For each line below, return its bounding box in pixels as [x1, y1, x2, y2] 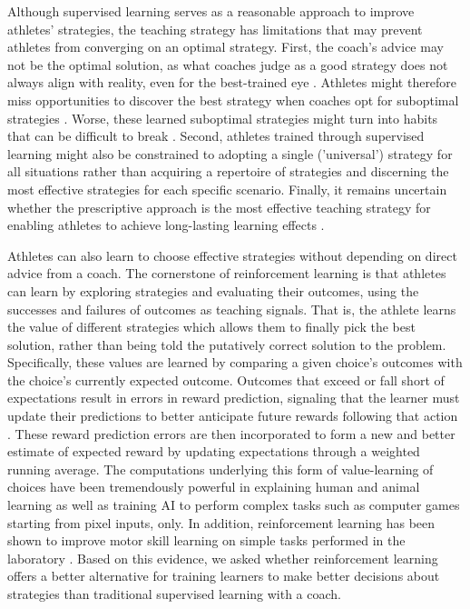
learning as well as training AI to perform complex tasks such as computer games [7, 495, 460, 514]
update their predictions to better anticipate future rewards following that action [7, 406, 458, 425]
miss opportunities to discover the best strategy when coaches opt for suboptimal [7, 90, 459, 109]
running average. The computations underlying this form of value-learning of [7, 459, 434, 478]
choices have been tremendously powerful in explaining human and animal [7, 477, 420, 496]
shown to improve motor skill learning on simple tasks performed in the [7, 531, 406, 550]
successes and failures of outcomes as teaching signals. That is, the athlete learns [7, 299, 456, 318]
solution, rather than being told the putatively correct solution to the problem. [7, 334, 446, 354]
